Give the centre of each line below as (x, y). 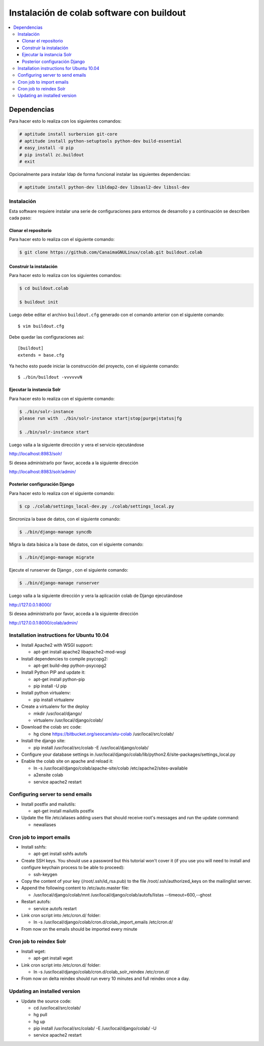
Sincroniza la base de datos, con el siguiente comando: (65, 519)
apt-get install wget (53, 958)
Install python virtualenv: (46, 693)
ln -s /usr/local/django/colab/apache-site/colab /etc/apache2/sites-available (110, 768)
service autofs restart (55, 908)
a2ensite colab (48, 775)
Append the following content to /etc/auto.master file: (75, 888)
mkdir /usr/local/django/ (58, 713)
